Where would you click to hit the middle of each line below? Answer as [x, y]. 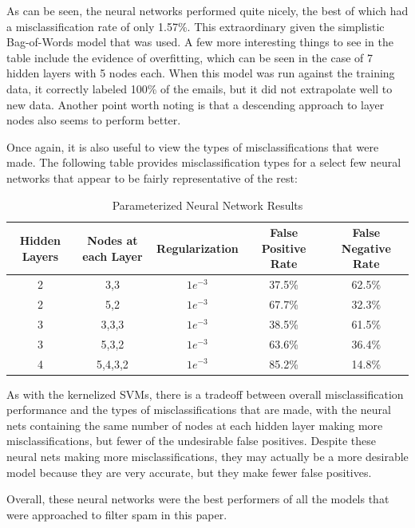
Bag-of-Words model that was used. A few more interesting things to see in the [200, 42]
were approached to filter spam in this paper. [117, 514]
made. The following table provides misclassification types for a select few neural [204, 162]
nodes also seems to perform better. [94, 120]
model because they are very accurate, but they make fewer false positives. [189, 472]
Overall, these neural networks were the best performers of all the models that [198, 499]
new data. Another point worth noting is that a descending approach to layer [196, 104]
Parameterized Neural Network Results [207, 205]
